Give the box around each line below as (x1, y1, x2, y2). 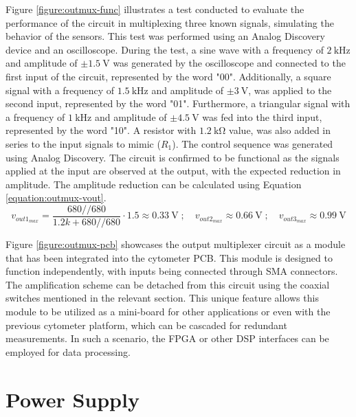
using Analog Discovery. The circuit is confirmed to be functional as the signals (5, 150, 340, 164)
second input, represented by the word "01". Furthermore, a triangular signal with (5, 96, 351, 111)
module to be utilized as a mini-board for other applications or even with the (5, 304, 331, 318)
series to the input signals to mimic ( (5, 136, 161, 150)
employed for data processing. (5, 344, 131, 359)
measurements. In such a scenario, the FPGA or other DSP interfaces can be (5, 331, 329, 346)
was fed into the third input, (202, 109, 322, 124)
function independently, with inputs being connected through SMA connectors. (5, 264, 338, 278)
